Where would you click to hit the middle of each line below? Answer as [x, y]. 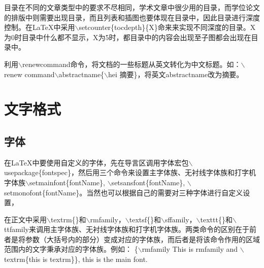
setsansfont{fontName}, [148, 182]
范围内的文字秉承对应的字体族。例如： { [71, 249]
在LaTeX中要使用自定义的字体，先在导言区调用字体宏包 [96, 162]
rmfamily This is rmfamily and [190, 249]
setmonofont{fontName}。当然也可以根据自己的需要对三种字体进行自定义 [124, 192]
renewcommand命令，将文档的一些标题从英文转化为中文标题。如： [131, 64]
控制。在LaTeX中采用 [40, 27]
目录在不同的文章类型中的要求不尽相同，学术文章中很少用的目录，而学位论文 [132, 7]
